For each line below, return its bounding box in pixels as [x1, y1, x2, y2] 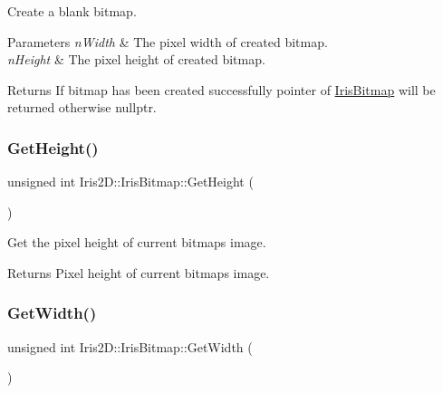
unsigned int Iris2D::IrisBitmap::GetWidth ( [7, 337, 253, 356]
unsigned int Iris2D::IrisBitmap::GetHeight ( [7, 172, 254, 191]
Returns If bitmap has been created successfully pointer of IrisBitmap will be [7, 80, 436, 99]
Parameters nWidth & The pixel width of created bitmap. [7, 32, 328, 51]
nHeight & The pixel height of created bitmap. [7, 50, 265, 69]
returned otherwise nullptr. [7, 98, 157, 117]
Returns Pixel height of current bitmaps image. [7, 263, 270, 282]
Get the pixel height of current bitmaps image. [7, 233, 266, 252]
